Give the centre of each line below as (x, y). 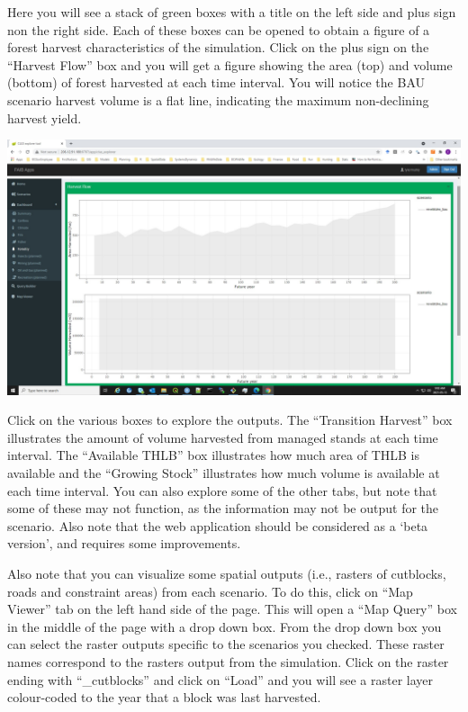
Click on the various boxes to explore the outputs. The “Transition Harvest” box (230, 420)
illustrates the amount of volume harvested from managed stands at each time (223, 437)
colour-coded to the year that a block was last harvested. (164, 697)
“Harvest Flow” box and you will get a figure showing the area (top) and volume (230, 64)
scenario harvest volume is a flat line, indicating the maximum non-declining (218, 99)
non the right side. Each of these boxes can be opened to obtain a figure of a (219, 29)
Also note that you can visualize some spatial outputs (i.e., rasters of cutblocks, (227, 573)
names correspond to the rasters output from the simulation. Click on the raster (228, 661)
